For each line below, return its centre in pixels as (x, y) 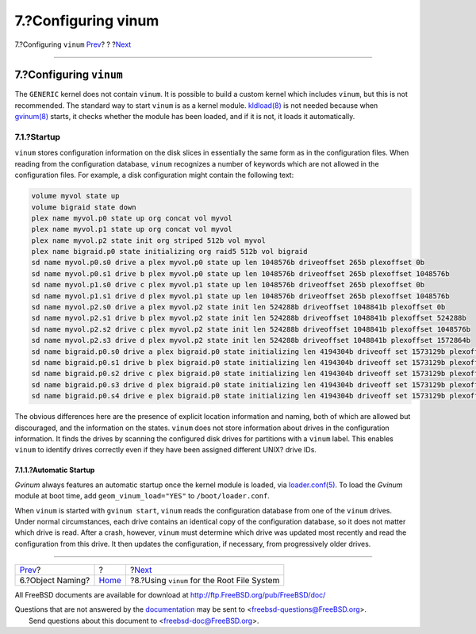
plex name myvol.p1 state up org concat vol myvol (132, 229)
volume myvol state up (75, 196)
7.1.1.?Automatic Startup (55, 470)
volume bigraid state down (84, 207)
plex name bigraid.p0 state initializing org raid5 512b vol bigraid (169, 252)
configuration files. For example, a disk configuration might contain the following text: (154, 175)
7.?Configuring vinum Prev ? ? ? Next (73, 44)
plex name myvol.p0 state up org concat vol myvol (132, 218)
